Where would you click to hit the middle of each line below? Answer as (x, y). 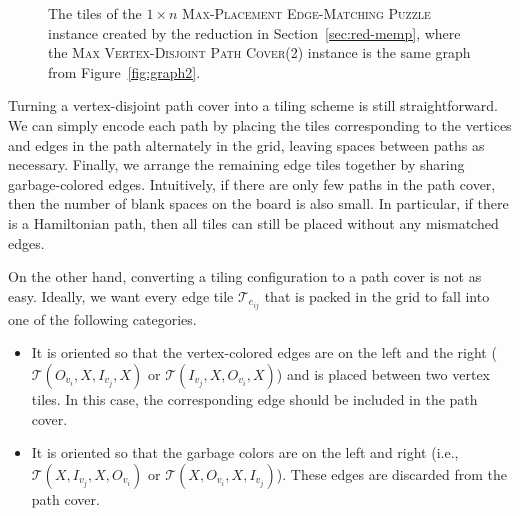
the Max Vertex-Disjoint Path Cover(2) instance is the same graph (259, 52)
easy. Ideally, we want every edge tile (121, 295)
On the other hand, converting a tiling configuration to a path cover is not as (245, 276)
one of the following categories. (102, 318)
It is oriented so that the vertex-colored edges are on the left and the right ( (264, 352)
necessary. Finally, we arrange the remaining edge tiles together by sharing (236, 164)
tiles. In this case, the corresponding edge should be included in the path (254, 399)
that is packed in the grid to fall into (377, 295)
